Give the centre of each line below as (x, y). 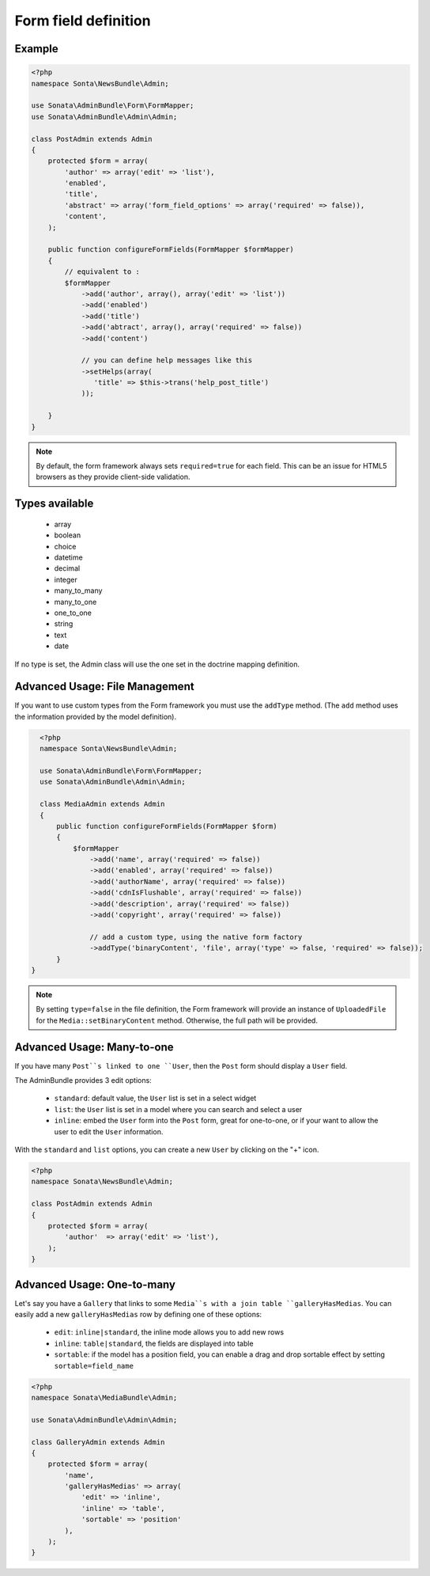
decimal (67, 568)
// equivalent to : (102, 272)
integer (66, 579)
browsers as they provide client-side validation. (113, 477)
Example (36, 49)
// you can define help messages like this (167, 361)
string (64, 624)
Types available (54, 504)
